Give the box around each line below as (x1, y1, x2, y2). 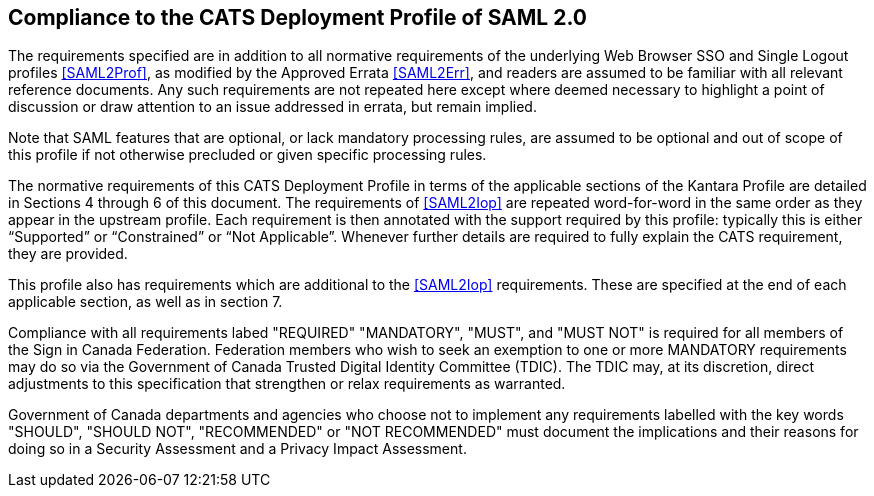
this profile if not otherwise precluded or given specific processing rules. (8, 146, 487, 164)
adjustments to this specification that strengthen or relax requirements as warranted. (8, 375, 566, 393)
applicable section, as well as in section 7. (8, 293, 283, 311)
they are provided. (8, 245, 128, 263)
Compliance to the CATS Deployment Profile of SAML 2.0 (8, 5, 587, 30)
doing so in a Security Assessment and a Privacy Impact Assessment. (8, 440, 467, 458)
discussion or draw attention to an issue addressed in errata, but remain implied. (8, 98, 537, 116)
